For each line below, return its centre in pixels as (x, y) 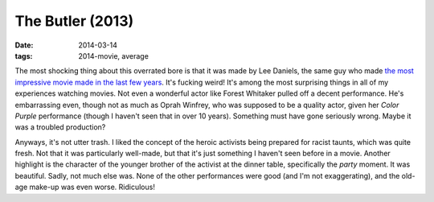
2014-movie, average (113, 56)
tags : (24, 56)
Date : (24, 45)
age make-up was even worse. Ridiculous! (85, 187)
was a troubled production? (60, 127)
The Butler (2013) (74, 21)
